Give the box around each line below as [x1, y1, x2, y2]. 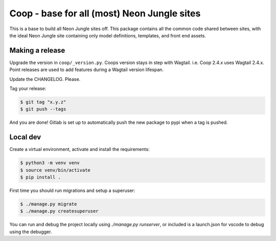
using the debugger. [9, 228, 52, 235]
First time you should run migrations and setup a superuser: [9, 187, 135, 194]
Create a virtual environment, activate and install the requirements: [9, 146, 150, 152]
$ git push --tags [20, 106, 66, 112]
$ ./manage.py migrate [20, 201, 77, 207]
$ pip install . [20, 174, 61, 180]
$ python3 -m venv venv [20, 160, 80, 166]
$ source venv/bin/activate [20, 167, 90, 173]
